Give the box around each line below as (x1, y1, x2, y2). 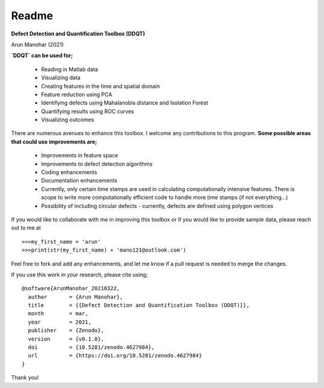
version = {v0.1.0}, (28, 335, 104, 342)
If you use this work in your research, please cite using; (11, 271, 148, 278)
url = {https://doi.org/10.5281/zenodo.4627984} (28, 352, 202, 359)
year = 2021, (28, 318, 92, 326)
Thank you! (11, 374, 39, 381)
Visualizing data (41, 74, 81, 81)
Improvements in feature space (41, 152, 118, 159)
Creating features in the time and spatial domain (41, 82, 160, 89)
